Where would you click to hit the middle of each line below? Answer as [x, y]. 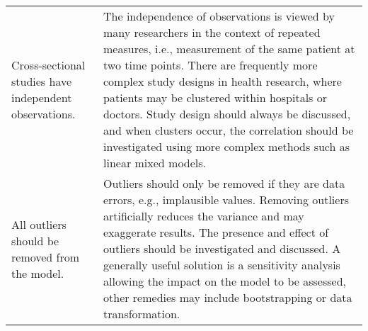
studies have [42, 81]
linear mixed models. [155, 163]
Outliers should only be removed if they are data [224, 183]
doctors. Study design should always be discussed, [227, 114]
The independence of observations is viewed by [219, 16]
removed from [46, 257]
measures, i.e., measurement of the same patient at [229, 49]
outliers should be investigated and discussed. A [222, 248]
